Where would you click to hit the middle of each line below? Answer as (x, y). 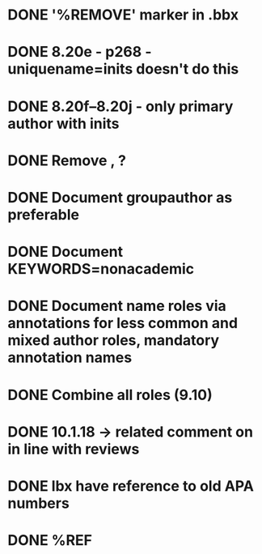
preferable (44, 214)
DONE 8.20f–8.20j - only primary (120, 106)
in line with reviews (74, 449)
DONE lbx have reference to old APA (131, 486)
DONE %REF (50, 541)
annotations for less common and (123, 324)
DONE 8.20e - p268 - (80, 52)
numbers (38, 503)
